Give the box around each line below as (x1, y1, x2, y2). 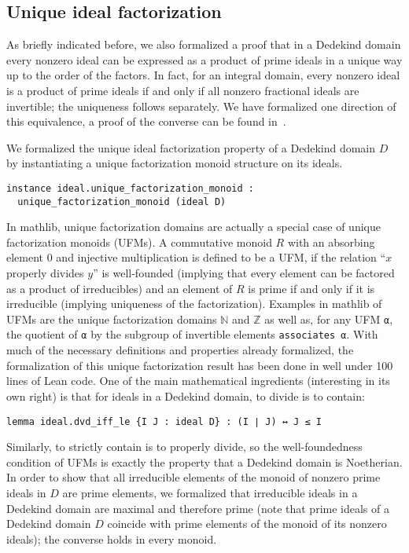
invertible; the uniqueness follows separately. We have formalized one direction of (6, 97, 396, 114)
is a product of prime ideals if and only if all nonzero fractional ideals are (6, 82, 359, 98)
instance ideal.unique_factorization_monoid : (6, 182, 254, 194)
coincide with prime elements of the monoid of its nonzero (107, 515, 387, 532)
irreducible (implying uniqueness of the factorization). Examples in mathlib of (6, 295, 382, 312)
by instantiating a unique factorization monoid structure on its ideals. (6, 155, 343, 171)
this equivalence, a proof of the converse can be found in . (6, 113, 286, 130)
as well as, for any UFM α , (264, 310, 393, 327)
